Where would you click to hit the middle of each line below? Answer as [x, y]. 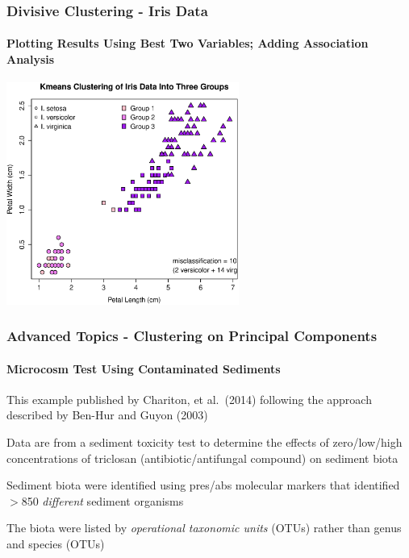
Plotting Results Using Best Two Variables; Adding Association [188, 43]
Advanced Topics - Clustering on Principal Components [192, 336]
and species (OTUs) [56, 543]
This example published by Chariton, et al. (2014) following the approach [189, 399]
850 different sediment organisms [102, 500]
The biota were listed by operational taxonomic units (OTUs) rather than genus [204, 528]
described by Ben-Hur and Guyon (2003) [107, 415]
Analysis [31, 59]
